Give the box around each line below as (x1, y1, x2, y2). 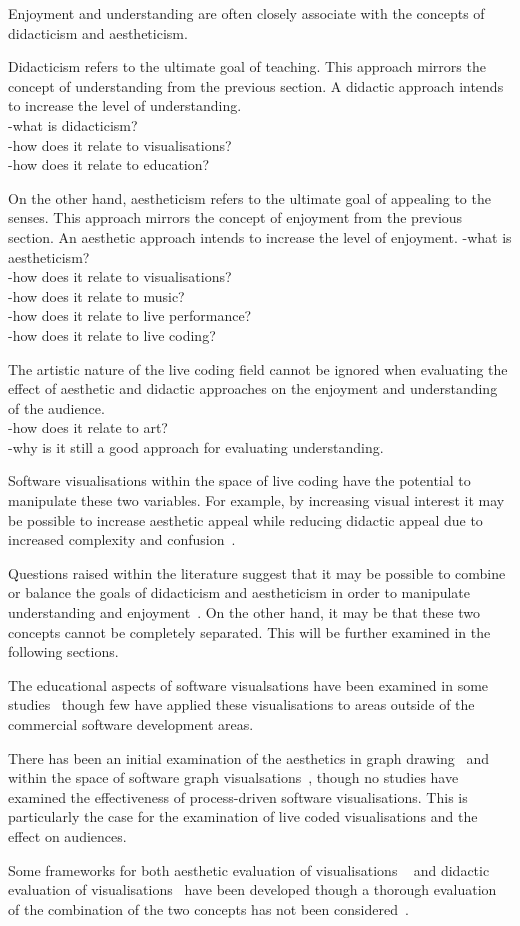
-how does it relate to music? (8, 285, 185, 306)
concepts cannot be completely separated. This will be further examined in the (8, 621, 491, 642)
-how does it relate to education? (8, 154, 210, 175)
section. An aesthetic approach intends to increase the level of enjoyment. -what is (8, 226, 512, 247)
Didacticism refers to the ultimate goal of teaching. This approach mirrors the (8, 56, 486, 77)
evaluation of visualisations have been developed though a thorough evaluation (8, 879, 497, 900)
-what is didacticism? (8, 114, 138, 135)
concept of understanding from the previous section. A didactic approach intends (8, 75, 504, 96)
